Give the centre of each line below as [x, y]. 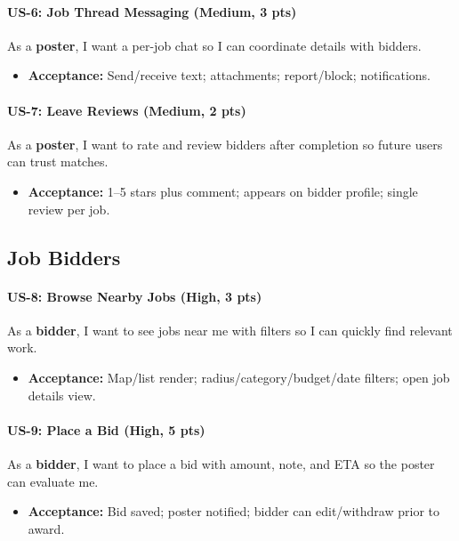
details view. [62, 395]
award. [46, 528]
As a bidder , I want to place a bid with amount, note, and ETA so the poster [221, 463]
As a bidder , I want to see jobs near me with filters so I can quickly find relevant [230, 330]
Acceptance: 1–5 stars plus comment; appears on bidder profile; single [223, 191]
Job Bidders [64, 257]
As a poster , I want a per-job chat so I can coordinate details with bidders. [214, 45]
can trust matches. [58, 161]
